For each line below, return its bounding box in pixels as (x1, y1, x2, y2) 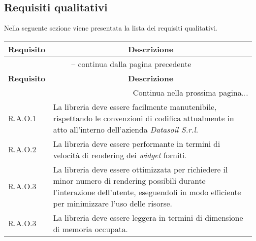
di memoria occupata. (53, 223, 128, 235)
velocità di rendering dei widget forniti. (53, 149, 187, 161)
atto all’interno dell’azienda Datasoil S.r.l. (53, 123, 198, 135)
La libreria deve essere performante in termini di (53, 138, 220, 149)
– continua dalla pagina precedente (71, 58, 192, 69)
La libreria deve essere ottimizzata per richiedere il (53, 163, 228, 175)
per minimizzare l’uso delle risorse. (53, 197, 172, 209)
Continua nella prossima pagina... (132, 86, 248, 98)
